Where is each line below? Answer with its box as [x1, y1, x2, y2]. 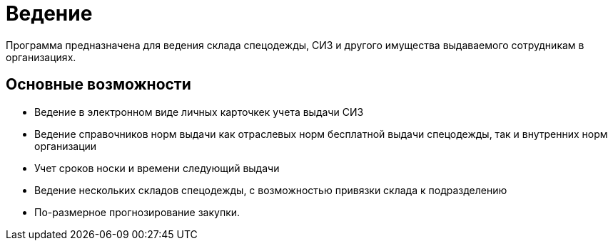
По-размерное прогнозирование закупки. [34, 205, 240, 218]
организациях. [6, 50, 76, 63]
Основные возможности [6, 75, 191, 94]
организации [34, 139, 97, 152]
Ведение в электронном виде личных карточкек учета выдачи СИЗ [34, 105, 364, 118]
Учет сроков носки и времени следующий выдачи [34, 161, 280, 174]
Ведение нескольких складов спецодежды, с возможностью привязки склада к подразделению [34, 183, 507, 196]
